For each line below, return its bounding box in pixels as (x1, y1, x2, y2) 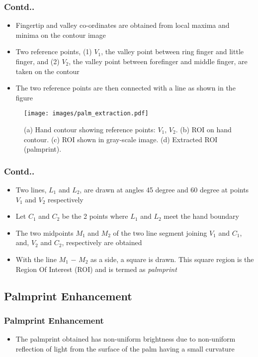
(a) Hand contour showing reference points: (24, 124, 156, 135)
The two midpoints (15, 227, 74, 238)
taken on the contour (15, 66, 80, 76)
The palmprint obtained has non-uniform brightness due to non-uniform (15, 334, 236, 344)
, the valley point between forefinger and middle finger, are (69, 56, 248, 66)
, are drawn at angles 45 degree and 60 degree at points (80, 184, 249, 195)
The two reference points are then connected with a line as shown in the (15, 83, 236, 93)
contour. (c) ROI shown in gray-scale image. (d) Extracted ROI (24, 134, 218, 144)
